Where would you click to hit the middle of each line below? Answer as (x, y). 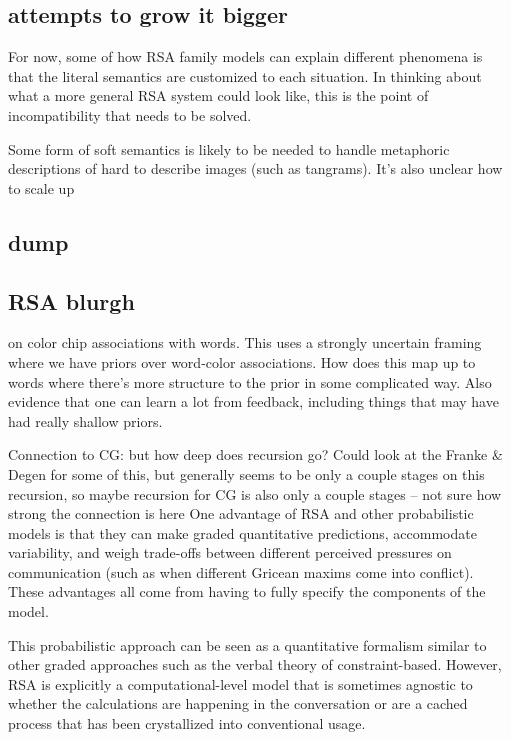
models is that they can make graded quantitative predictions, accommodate (242, 532)
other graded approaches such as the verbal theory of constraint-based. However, (255, 664)
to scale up (41, 187)
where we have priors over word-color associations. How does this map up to (242, 361)
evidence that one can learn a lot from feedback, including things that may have (253, 401)
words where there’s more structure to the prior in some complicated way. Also (250, 381)
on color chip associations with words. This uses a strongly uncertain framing (245, 342)
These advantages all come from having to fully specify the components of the (247, 591)
